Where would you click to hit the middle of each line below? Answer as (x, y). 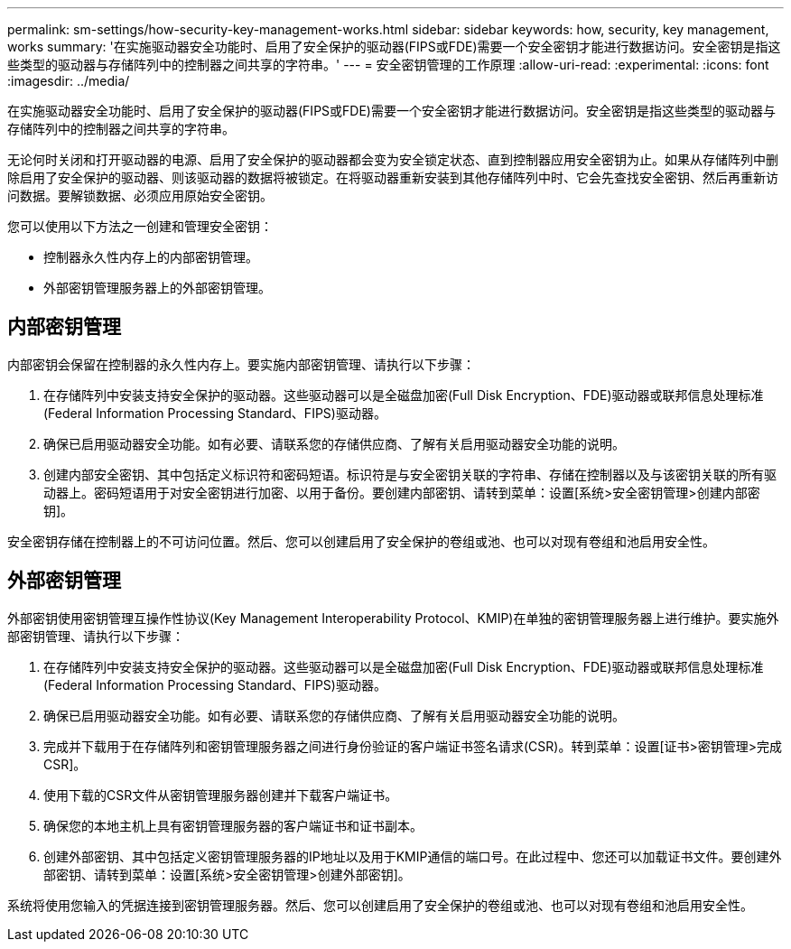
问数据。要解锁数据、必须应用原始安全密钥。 (140, 195)
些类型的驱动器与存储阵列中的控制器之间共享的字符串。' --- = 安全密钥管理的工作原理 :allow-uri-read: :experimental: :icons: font (388, 65)
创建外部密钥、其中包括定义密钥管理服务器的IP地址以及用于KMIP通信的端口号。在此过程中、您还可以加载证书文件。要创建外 (413, 856)
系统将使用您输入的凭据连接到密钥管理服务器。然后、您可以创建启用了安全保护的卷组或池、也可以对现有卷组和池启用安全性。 (380, 905)
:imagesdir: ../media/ (69, 81)
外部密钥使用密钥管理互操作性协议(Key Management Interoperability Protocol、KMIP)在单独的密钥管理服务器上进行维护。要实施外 (393, 618)
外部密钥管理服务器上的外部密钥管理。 (157, 288)
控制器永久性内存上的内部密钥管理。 (151, 257)
